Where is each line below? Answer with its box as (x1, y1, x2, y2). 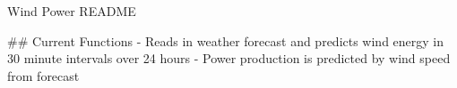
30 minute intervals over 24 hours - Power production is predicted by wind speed (7, 49, 451, 68)
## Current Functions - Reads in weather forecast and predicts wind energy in (7, 31, 444, 50)
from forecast (7, 66, 80, 84)
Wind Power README (7, 2, 136, 20)
